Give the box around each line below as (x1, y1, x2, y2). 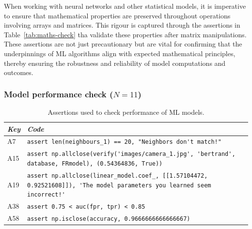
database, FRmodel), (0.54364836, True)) (27, 160, 163, 167)
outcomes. (4, 67, 33, 77)
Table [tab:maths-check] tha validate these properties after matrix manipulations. (4, 29, 247, 39)
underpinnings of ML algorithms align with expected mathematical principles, (4, 48, 236, 58)
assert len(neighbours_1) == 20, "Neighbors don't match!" (27, 138, 221, 146)
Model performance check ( (4, 88, 113, 100)
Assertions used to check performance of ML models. (47, 107, 205, 117)
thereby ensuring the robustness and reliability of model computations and (4, 58, 226, 68)
